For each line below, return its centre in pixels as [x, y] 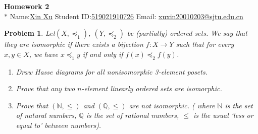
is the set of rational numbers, [133, 115]
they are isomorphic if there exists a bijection [74, 44]
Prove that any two [45, 88]
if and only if [103, 54]
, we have [44, 54]
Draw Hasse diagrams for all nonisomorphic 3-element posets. [112, 71]
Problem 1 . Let [30, 33]
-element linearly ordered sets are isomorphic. [152, 88]
